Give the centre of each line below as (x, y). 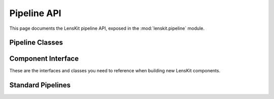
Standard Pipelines (40, 85)
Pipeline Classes (36, 43)
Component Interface (44, 59)
